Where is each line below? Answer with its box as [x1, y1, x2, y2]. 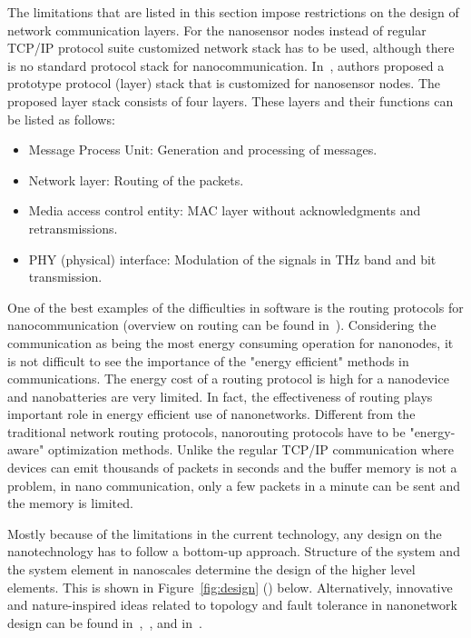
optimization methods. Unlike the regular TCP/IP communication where [47, 440, 454, 459]
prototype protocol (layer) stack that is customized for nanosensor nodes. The [7, 74, 441, 93]
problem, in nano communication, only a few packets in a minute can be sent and [7, 475, 461, 494]
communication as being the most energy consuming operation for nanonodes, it [7, 333, 454, 352]
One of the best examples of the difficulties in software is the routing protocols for [7, 297, 464, 316]
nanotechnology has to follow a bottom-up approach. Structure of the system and [7, 542, 460, 561]
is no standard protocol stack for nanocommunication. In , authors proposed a [7, 55, 445, 75]
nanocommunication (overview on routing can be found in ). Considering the [7, 315, 437, 334]
